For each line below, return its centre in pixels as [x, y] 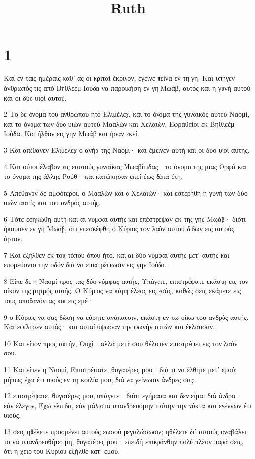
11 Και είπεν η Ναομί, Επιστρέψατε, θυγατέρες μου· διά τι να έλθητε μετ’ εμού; [121, 369]
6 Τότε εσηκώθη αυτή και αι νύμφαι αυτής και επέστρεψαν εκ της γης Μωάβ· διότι [125, 219]
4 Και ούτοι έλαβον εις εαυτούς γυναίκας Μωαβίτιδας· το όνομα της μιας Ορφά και [125, 166]
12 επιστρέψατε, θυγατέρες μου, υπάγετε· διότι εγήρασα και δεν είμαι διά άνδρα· [123, 396]
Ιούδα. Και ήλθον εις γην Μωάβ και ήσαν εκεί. [72, 133]
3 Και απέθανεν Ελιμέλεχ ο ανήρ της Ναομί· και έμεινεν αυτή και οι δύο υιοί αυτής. [127, 150]
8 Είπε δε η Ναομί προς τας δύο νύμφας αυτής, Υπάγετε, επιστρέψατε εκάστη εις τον [126, 281]
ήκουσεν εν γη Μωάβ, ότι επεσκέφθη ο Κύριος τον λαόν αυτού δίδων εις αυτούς [119, 229]
